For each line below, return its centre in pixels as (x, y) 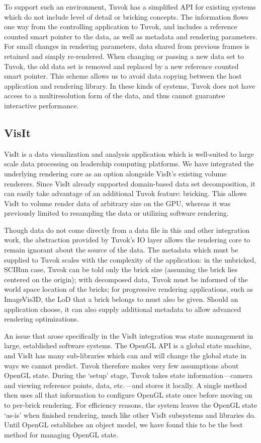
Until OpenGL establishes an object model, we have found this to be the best (123, 425)
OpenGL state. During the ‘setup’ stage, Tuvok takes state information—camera (128, 375)
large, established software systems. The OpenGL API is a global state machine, (128, 345)
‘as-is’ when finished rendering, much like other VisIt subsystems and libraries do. (130, 415)
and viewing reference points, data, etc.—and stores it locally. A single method (126, 385)
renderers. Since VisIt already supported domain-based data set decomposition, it (130, 183)
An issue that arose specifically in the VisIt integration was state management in (129, 335)
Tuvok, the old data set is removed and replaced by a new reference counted (121, 66)
